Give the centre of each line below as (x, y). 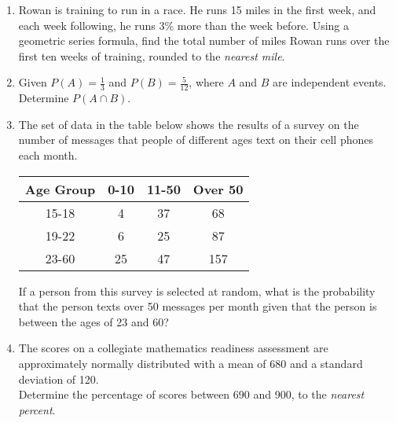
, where (206, 82)
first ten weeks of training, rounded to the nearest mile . (152, 55)
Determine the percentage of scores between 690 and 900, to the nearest (191, 394)
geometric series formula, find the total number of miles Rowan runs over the (204, 40)
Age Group (60, 189)
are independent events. (330, 82)
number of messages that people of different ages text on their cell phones (196, 140)
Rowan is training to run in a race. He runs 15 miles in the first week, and (197, 9)
